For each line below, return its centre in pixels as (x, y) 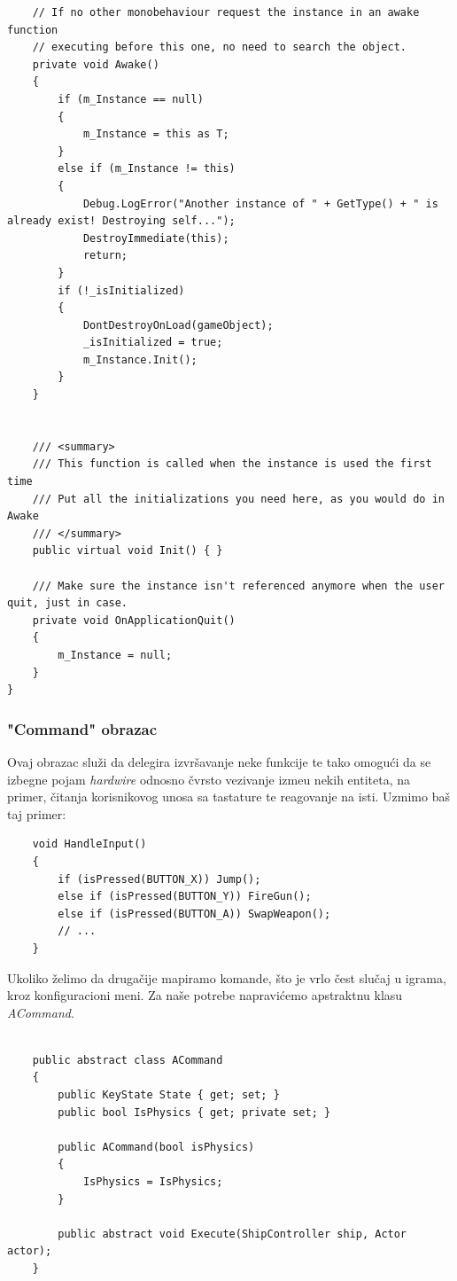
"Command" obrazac (82, 728)
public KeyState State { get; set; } (169, 1095)
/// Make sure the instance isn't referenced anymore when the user (238, 586)
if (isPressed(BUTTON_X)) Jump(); (159, 879)
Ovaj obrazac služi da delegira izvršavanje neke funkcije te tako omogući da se (219, 761)
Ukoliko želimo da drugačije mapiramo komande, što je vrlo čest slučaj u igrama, (227, 977)
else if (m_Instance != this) (147, 169)
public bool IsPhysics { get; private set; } (194, 1112)
